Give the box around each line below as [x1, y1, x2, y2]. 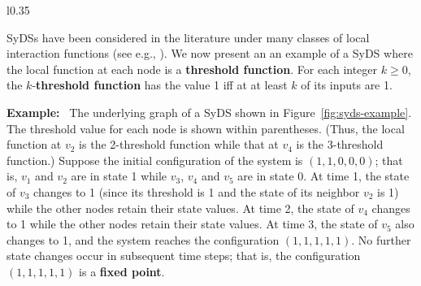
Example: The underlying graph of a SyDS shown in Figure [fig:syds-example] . [7, 103, 412, 120]
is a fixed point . [79, 262, 165, 279]
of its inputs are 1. [301, 76, 393, 93]
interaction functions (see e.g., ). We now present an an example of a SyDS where [7, 45, 413, 62]
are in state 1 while [71, 167, 167, 184]
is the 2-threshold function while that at [79, 136, 279, 153]
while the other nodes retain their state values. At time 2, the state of [7, 199, 354, 216]
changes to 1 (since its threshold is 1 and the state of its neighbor [33, 183, 360, 200]
